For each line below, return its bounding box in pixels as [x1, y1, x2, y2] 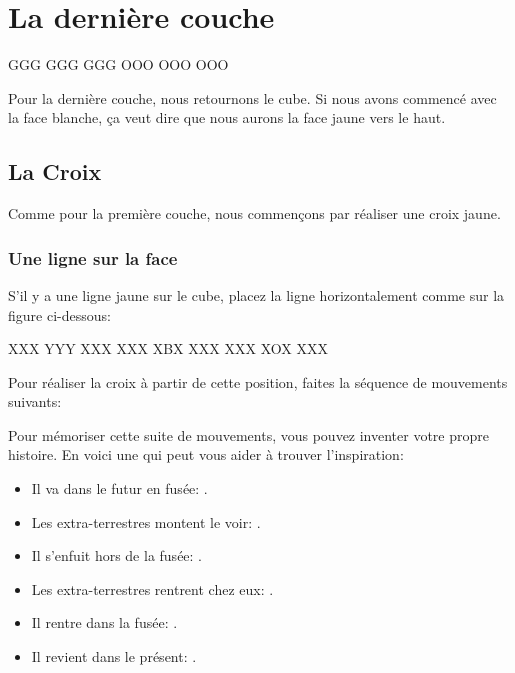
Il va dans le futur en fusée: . [31, 478, 208, 499]
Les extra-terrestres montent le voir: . [31, 511, 261, 532]
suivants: [8, 391, 62, 412]
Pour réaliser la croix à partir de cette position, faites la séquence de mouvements [8, 371, 508, 392]
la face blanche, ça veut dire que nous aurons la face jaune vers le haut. [8, 107, 446, 128]
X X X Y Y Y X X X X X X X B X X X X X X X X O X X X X [8, 338, 328, 359]
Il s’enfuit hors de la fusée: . [31, 545, 203, 566]
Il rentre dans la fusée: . [31, 612, 178, 633]
